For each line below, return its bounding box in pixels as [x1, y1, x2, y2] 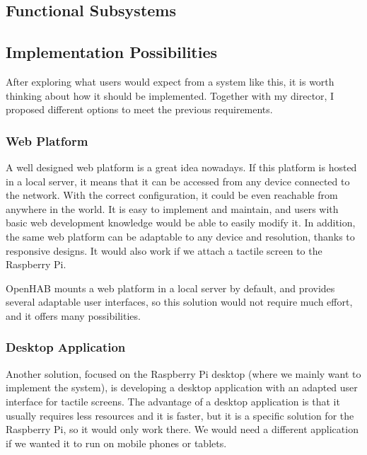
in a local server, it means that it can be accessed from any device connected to [6, 173, 350, 188]
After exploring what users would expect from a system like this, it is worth [6, 74, 334, 88]
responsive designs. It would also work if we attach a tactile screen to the [6, 243, 322, 258]
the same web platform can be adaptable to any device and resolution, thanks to [6, 229, 355, 243]
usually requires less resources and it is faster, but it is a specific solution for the [6, 408, 354, 422]
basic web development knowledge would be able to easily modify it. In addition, [6, 215, 356, 230]
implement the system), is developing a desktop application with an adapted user [6, 380, 358, 395]
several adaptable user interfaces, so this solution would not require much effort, [6, 294, 353, 309]
